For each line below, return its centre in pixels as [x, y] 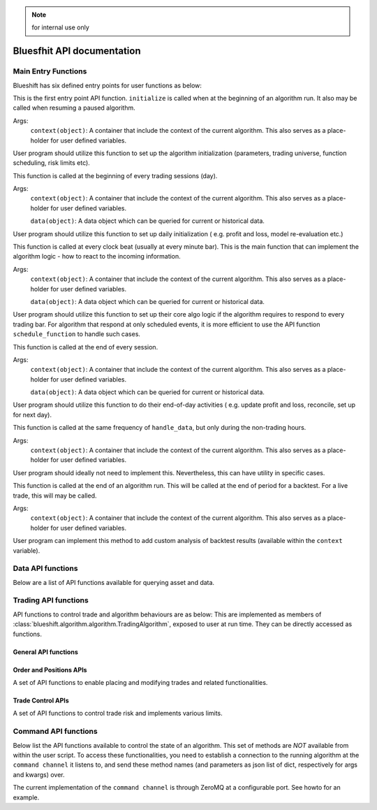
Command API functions [55, 732]
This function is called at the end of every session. [86, 347]
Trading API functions [51, 600]
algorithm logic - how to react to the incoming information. [97, 256]
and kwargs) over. [39, 774]
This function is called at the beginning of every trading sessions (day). [115, 175]
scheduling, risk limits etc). [51, 163]
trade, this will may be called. [55, 496]
